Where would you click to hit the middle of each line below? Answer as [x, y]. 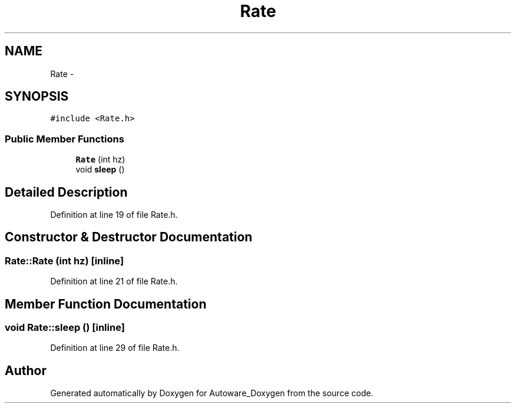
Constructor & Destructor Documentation [129, 237]
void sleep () [100, 170]
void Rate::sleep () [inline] [65, 328]
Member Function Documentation [106, 304]
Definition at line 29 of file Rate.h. [115, 348]
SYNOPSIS [37, 97]
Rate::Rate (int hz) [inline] [64, 261]
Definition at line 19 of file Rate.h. [114, 215]
